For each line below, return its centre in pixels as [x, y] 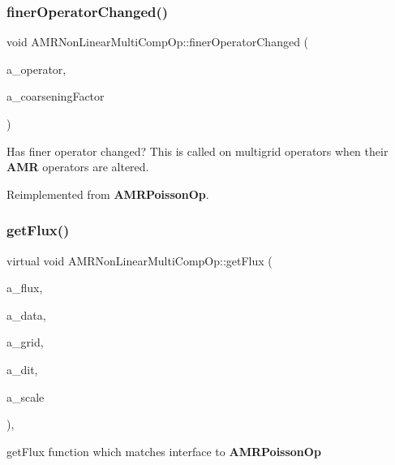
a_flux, [25, 288]
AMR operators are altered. [78, 167]
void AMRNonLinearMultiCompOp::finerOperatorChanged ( [158, 42]
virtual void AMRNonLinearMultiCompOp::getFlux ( [140, 260]
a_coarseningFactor [56, 96]
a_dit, [22, 369]
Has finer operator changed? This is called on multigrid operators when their [197, 151]
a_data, [26, 314]
